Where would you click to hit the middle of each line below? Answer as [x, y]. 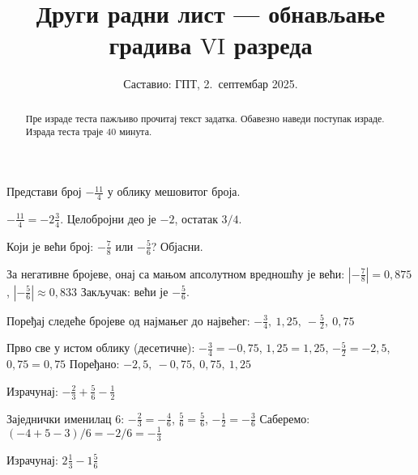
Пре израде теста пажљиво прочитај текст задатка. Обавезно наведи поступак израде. [205, 118]
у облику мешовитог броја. [174, 191]
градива [150, 45]
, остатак [196, 218]
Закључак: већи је [124, 291]
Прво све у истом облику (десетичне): [101, 348]
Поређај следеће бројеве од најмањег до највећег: [128, 320]
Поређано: [94, 364]
